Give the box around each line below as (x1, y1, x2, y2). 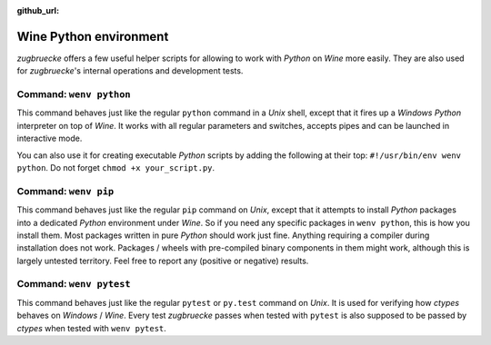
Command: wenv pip (16, 184, 115, 197)
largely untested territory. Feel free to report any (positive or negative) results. (16, 255, 309, 266)
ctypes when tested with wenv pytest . (16, 322, 167, 333)
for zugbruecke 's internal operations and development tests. (16, 65, 244, 76)
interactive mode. (16, 133, 83, 144)
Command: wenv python (16, 88, 131, 101)
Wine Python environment (16, 28, 169, 44)
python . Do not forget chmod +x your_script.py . (16, 163, 215, 172)
